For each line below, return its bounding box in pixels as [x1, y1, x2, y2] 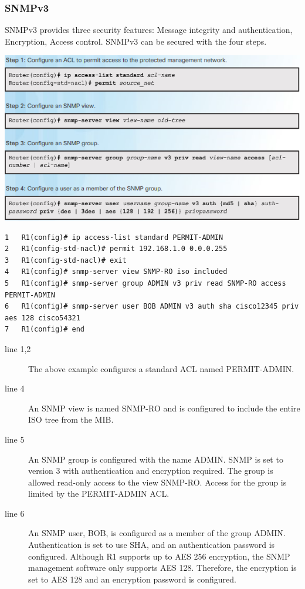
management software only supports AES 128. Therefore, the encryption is [28, 561, 297, 574]
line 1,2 [5, 342, 31, 354]
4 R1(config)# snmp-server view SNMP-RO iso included [5, 267, 228, 276]
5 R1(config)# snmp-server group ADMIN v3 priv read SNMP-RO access [5, 279, 286, 287]
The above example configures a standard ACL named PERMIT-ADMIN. [28, 362, 294, 374]
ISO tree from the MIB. [28, 413, 114, 426]
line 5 [5, 433, 25, 445]
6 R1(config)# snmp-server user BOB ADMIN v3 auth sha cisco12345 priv [5, 302, 299, 311]
